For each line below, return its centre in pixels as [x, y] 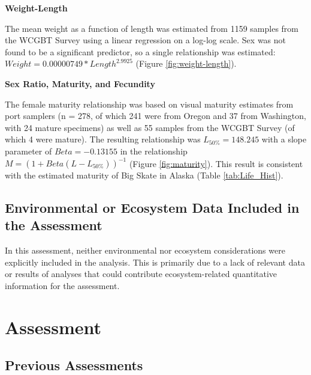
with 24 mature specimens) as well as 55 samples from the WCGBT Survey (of [150, 127]
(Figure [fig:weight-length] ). [186, 63]
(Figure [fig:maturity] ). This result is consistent [216, 163]
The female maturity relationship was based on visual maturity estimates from [149, 104]
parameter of [28, 151]
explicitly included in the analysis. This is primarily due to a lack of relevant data [155, 262]
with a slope [284, 139]
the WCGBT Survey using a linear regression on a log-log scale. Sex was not [146, 40]
